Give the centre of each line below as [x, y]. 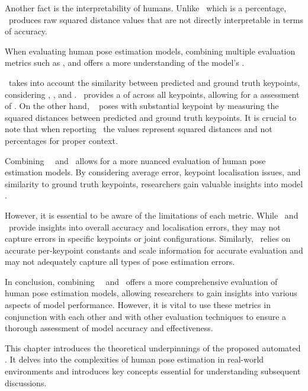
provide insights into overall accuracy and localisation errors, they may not [145, 227]
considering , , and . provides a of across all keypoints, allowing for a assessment [152, 94]
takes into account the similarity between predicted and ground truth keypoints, [154, 82]
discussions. [26, 382]
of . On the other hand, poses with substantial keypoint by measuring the [142, 106]
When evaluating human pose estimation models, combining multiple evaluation [150, 51]
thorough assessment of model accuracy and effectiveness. [109, 328]
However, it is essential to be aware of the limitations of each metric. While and [152, 215]
